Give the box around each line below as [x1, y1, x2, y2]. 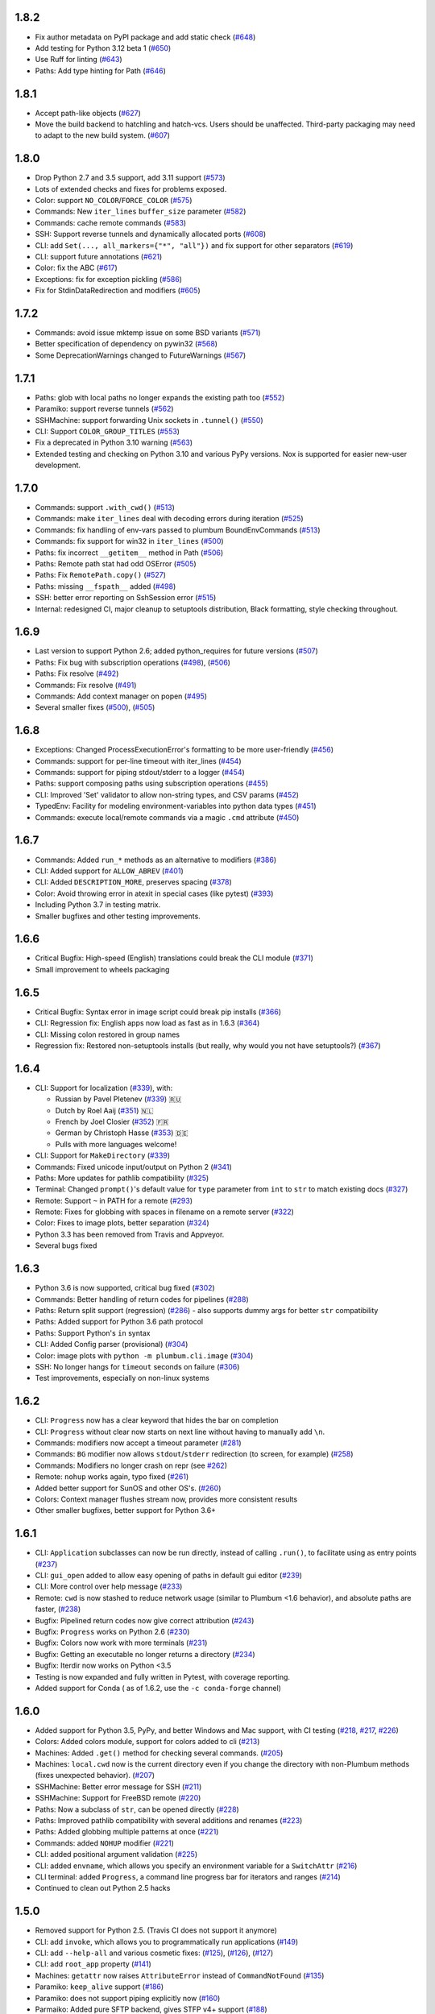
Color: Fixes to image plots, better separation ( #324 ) [35, 1218, 209, 1228]
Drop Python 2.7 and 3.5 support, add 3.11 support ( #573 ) [35, 173, 226, 183]
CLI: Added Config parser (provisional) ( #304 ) [35, 1340, 188, 1349]
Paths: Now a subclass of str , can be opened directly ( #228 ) [35, 1805, 239, 1814]
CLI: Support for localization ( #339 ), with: [35, 1083, 173, 1092]
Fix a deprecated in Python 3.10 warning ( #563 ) [35, 437, 193, 447]
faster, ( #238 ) [35, 1604, 81, 1614]
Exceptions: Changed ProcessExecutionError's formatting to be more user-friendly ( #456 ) [35, 745, 334, 755]
